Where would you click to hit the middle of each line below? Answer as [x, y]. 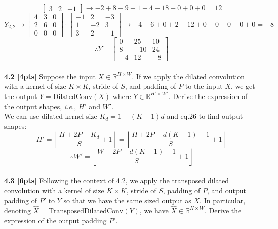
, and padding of [150, 86]
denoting [17, 210]
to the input [204, 86]
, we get [243, 86]
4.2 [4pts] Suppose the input [50, 76]
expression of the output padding [55, 220]
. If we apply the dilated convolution [188, 76]
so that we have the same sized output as [127, 200]
